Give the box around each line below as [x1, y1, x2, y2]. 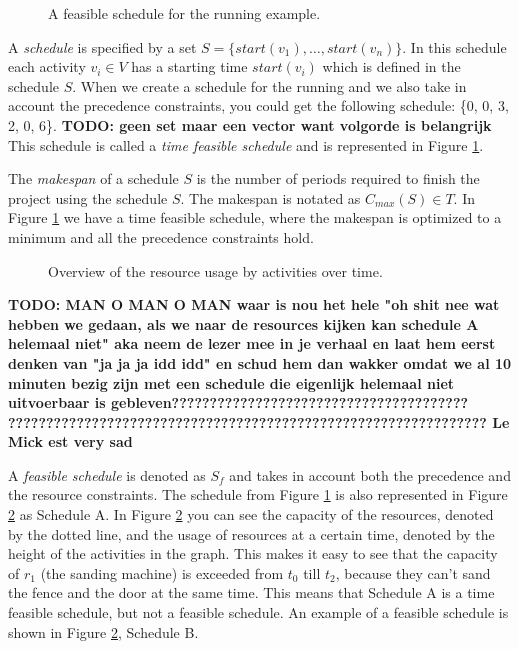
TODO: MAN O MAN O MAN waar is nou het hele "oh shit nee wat [8, 294, 500, 315]
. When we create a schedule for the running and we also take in [72, 75, 467, 96]
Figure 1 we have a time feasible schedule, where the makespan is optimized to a [8, 207, 502, 228]
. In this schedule [402, 36, 507, 57]
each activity [8, 56, 86, 77]
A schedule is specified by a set [8, 36, 197, 57]
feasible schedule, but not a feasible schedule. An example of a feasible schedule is [8, 602, 509, 623]
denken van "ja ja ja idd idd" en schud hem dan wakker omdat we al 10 [8, 352, 512, 373]
